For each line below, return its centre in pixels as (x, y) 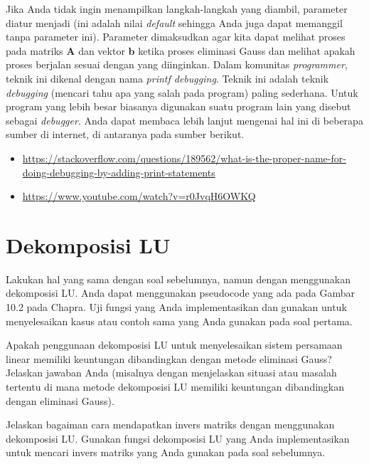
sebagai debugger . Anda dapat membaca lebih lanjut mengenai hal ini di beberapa (184, 120)
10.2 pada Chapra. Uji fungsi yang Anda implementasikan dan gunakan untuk (176, 307)
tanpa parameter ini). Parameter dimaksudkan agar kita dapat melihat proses (176, 37)
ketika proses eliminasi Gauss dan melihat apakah (247, 50)
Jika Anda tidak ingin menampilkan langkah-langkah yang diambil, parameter (177, 9)
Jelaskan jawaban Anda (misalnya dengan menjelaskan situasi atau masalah (171, 373)
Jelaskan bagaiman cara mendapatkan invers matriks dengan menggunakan (170, 425)
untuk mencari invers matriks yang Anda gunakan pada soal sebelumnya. (166, 452)
